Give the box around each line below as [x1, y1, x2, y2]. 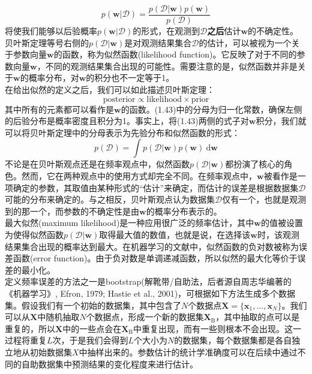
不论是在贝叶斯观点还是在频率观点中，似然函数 [5, 158, 190, 170]
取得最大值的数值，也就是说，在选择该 [99, 228, 251, 240]
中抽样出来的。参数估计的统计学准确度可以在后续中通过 [79, 345, 298, 358]
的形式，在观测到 [133, 25, 200, 37]
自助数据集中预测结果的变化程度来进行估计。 [21, 357, 198, 370]
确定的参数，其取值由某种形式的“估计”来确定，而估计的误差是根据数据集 [13, 181, 299, 194]
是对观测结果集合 [124, 36, 192, 49]
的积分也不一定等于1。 [86, 71, 175, 84]
